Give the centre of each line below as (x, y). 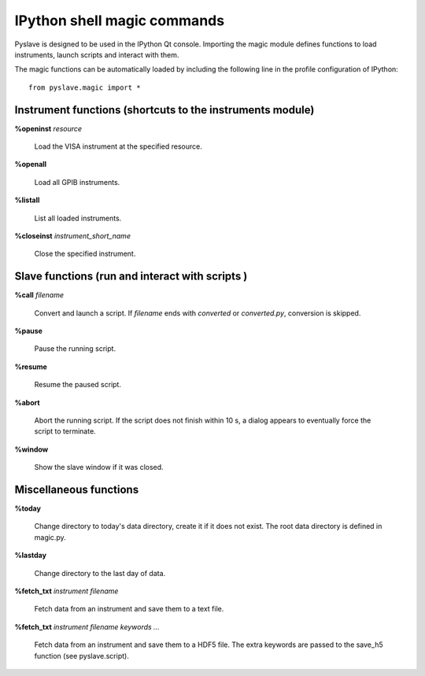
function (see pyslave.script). (81, 656)
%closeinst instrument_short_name (73, 235)
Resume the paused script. (78, 385)
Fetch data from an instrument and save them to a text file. (129, 609)
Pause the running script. (75, 349)
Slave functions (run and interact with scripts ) (131, 277)
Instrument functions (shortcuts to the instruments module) (164, 110)
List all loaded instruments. (78, 218)
